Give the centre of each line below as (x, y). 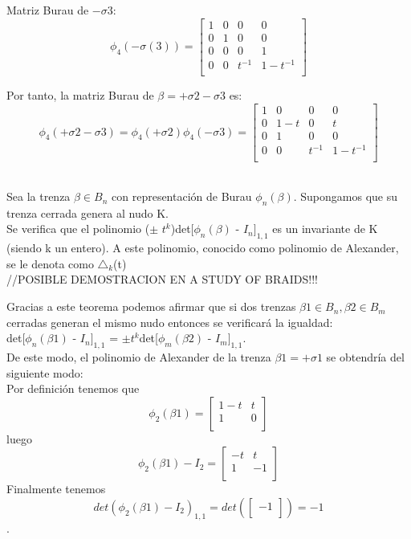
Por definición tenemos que (73, 388)
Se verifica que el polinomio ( (78, 229)
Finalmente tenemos (56, 489)
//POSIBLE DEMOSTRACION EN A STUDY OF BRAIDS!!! (162, 279)
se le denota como (50, 263)
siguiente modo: (45, 372)
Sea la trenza (39, 196)
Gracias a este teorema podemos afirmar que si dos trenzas (151, 306)
